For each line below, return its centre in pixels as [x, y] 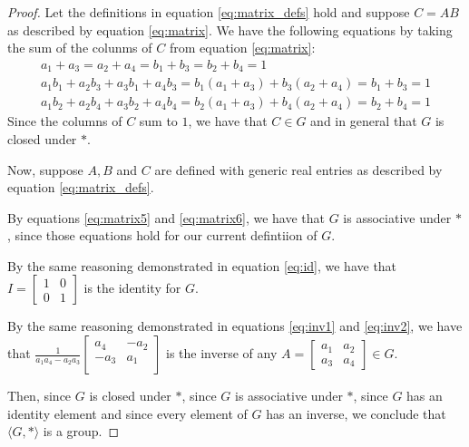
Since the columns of [65, 121]
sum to [158, 121]
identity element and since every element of [127, 413]
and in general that [364, 121]
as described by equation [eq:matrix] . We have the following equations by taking [230, 29]
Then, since [39, 396]
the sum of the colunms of [80, 48]
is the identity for [132, 288]
